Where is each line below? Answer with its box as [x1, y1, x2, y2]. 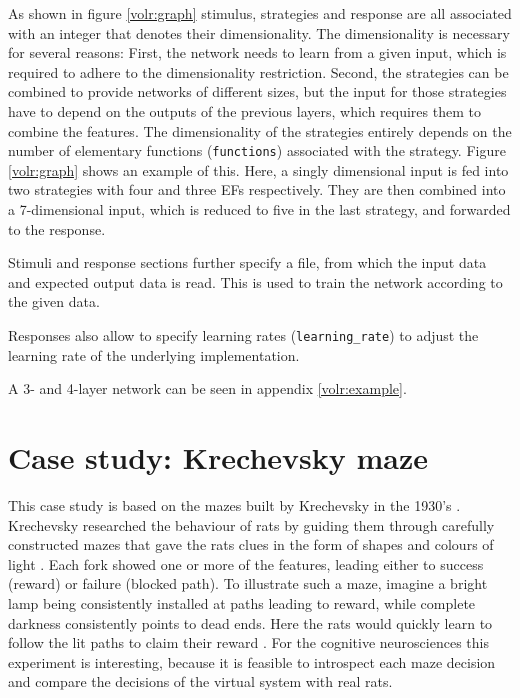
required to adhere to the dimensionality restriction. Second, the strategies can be [8, 61, 509, 82]
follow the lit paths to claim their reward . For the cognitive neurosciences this [8, 632, 489, 653]
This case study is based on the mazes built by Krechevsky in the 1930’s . [8, 494, 461, 515]
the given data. [8, 291, 100, 312]
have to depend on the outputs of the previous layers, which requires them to [8, 100, 481, 121]
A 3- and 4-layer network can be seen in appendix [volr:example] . [8, 378, 407, 399]
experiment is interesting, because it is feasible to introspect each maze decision [8, 651, 496, 672]
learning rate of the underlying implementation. [8, 344, 300, 365]
